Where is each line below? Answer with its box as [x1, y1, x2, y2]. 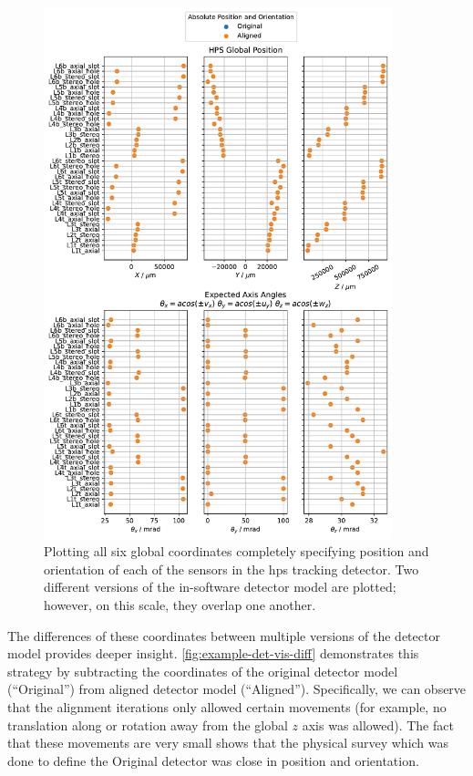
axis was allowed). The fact [302, 715, 454, 734]
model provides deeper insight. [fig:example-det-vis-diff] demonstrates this [7, 644, 419, 663]
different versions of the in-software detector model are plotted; [44, 577, 396, 596]
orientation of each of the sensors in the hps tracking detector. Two [44, 559, 419, 578]
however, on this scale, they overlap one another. [44, 595, 316, 615]
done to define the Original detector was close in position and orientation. [7, 750, 419, 770]
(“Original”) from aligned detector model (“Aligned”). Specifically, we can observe [7, 679, 467, 698]
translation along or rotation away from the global [7, 715, 288, 734]
